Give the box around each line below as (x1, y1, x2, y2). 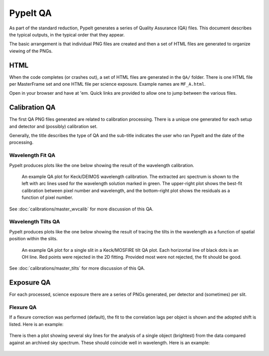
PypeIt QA (9, 7, 52, 18)
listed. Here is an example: (9, 321, 64, 327)
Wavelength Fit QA (9, 152, 56, 159)
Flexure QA (9, 304, 37, 311)
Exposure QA (9, 278, 51, 287)
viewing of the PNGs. (9, 48, 53, 54)
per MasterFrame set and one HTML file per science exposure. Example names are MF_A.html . (9, 81, 206, 87)
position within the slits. (9, 236, 58, 242)
